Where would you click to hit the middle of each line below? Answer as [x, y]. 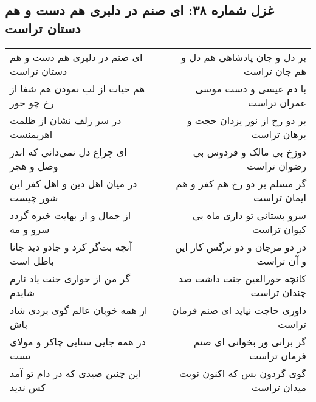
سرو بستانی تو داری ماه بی [249, 215]
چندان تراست [278, 292]
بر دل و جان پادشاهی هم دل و [244, 57]
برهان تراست [279, 134]
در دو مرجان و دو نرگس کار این [240, 246]
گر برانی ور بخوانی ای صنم [250, 341]
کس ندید [28, 387]
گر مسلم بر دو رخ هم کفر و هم [241, 183]
